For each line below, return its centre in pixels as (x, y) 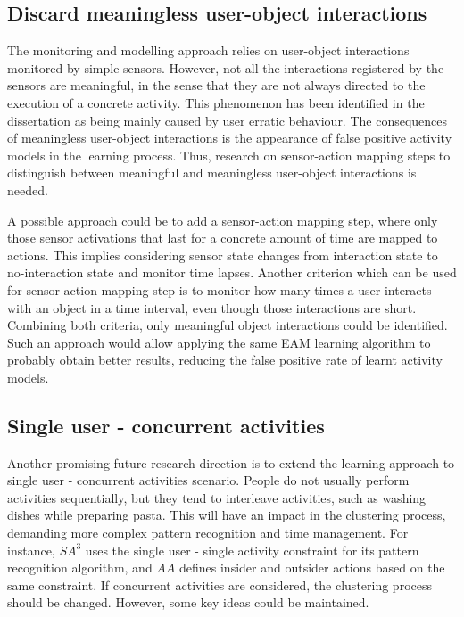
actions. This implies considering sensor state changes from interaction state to (223, 255)
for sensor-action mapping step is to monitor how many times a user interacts (220, 289)
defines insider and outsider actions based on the (312, 568)
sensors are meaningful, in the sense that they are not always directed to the (216, 85)
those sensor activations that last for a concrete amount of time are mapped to (223, 238)
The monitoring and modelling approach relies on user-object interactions (208, 50)
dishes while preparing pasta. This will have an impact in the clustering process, (227, 515)
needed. (28, 189)
